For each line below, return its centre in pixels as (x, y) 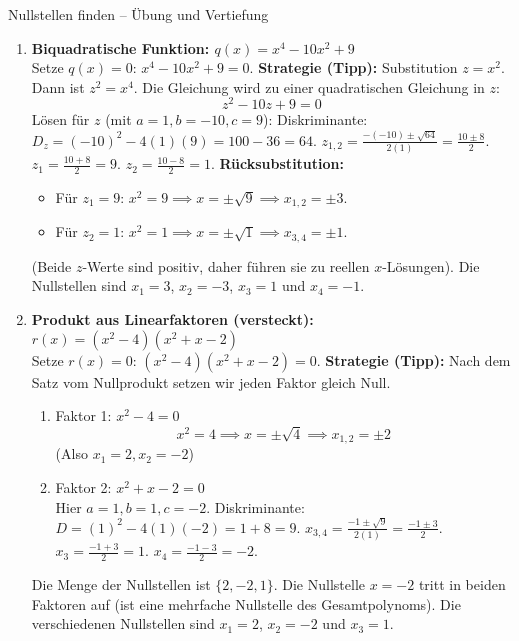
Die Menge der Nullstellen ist (121, 584)
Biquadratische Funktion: (120, 47)
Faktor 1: (83, 415)
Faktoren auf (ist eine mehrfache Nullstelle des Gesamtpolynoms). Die (246, 603)
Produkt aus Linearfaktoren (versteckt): (172, 318)
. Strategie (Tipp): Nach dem (413, 359)
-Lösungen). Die (431, 265)
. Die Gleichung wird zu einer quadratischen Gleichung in (309, 86)
